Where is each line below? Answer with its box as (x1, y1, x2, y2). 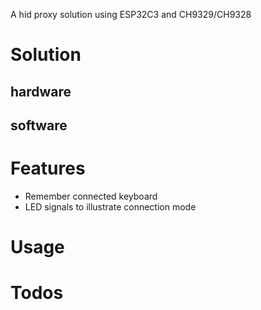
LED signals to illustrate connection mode (24, 200, 197, 213)
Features (10, 157, 86, 180)
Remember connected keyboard (24, 190, 158, 202)
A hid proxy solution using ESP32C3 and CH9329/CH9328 (10, 9, 252, 20)
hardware (10, 83, 72, 100)
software (10, 117, 68, 134)
